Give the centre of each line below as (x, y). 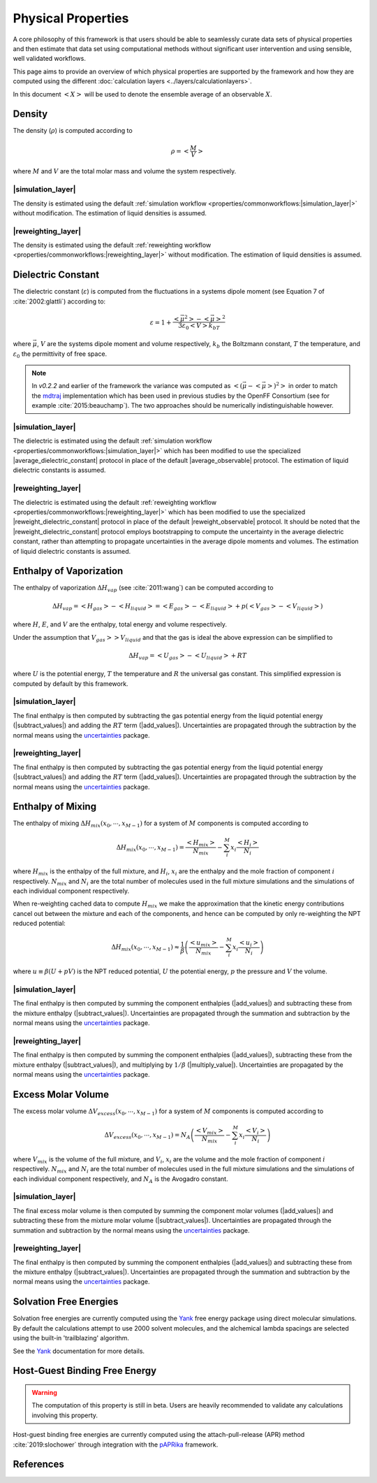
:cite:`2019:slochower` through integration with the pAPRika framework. (116, 1445)
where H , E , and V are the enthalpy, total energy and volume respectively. (120, 624)
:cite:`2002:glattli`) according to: (59, 301)
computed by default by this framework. (71, 683)
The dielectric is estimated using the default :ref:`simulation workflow (112, 441)
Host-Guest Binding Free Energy (85, 1371)
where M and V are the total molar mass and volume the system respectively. (125, 171)
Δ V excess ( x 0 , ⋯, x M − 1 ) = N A (148, 1136)
